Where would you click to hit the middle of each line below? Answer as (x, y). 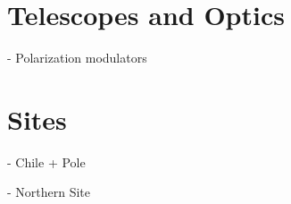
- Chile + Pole (46, 161)
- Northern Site (49, 192)
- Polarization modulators (77, 58)
